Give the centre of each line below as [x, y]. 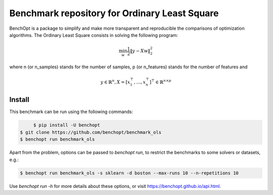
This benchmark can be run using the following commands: [71, 112]
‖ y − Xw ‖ [140, 51]
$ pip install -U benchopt [67, 125]
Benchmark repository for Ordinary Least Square [114, 13]
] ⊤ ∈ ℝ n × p [160, 82]
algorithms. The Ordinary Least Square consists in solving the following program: [94, 35]
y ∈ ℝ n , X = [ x [115, 82]
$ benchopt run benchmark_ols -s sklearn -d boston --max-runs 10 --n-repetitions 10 [129, 173]
